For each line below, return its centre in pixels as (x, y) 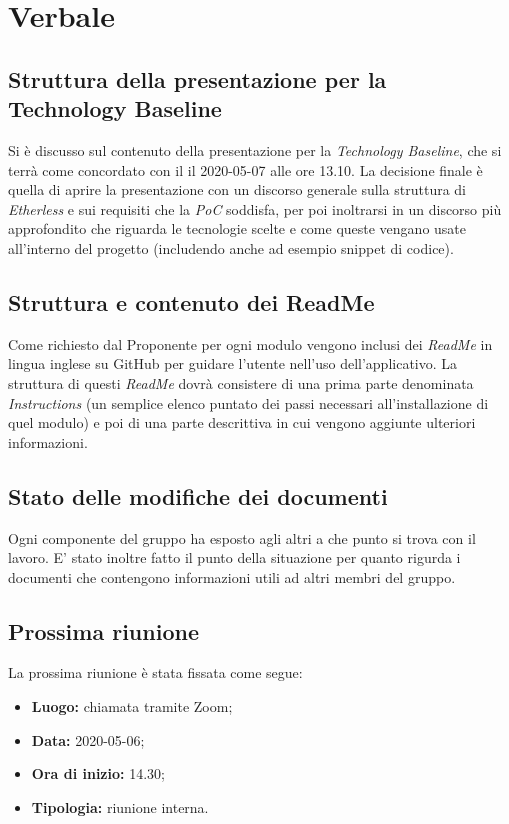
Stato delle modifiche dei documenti (198, 495)
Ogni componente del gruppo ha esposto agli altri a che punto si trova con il (242, 537)
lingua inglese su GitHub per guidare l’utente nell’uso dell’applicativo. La (233, 363)
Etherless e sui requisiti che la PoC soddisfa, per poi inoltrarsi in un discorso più (255, 208)
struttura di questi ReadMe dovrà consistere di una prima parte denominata (241, 382)
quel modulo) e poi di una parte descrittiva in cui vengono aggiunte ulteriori (242, 422)
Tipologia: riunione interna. (120, 806)
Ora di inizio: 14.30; (98, 773)
